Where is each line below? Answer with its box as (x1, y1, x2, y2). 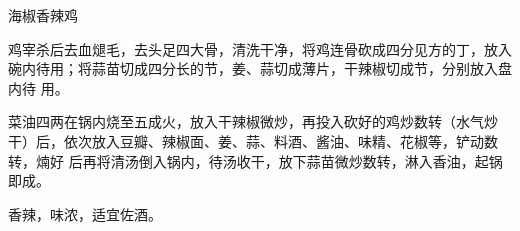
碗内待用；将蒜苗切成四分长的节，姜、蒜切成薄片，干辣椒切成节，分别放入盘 (8, 58, 512, 79)
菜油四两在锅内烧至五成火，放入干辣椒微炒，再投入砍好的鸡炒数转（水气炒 (8, 111, 498, 132)
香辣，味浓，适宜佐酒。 (8, 203, 162, 224)
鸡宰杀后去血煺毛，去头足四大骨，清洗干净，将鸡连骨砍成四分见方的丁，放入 (8, 38, 512, 59)
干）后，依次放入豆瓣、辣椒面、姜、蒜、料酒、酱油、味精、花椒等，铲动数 (8, 130, 498, 151)
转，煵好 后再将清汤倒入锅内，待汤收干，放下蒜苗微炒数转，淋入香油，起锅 (8, 150, 503, 171)
